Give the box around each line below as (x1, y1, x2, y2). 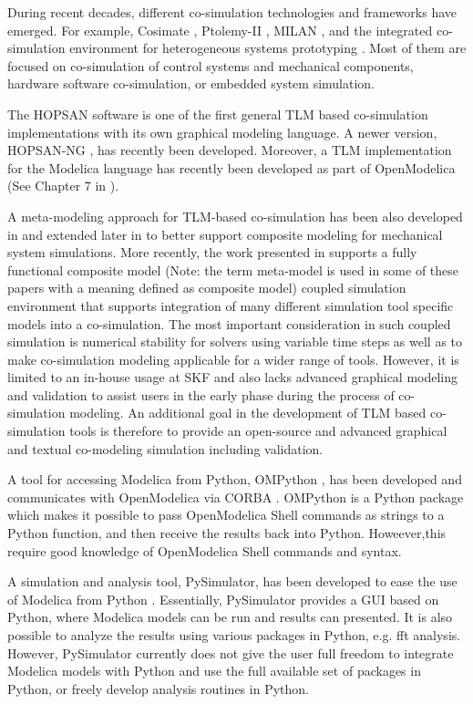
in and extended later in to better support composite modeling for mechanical (7, 224, 443, 243)
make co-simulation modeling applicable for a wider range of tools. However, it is (7, 349, 459, 368)
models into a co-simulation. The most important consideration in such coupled (7, 314, 451, 333)
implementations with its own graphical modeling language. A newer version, (7, 122, 437, 141)
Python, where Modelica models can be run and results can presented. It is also (7, 607, 453, 626)
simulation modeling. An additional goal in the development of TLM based (7, 403, 427, 422)
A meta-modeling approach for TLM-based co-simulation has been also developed (7, 206, 463, 225)
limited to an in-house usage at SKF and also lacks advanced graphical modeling (7, 368, 458, 387)
